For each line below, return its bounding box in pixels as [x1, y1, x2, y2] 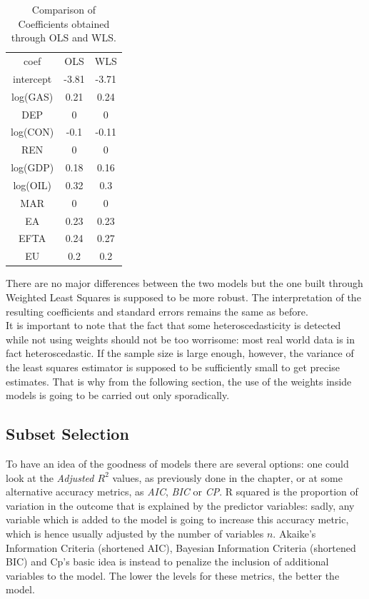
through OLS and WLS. [11, 30, 116, 45]
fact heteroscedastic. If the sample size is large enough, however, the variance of [6, 346, 354, 361]
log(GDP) [11, 160, 54, 175]
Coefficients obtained [18, 16, 110, 31]
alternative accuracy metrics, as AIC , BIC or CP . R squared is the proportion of [6, 484, 358, 499]
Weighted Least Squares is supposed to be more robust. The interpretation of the [6, 290, 361, 304]
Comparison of [31, 2, 96, 16]
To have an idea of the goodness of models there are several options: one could [6, 455, 349, 470]
